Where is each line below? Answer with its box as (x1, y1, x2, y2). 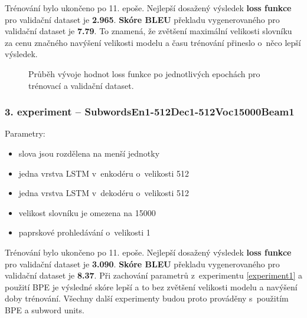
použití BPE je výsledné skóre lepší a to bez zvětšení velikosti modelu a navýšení (5, 280, 298, 293)
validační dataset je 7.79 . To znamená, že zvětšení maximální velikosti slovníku (5, 25, 292, 37)
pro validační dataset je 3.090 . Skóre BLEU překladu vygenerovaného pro (5, 257, 280, 270)
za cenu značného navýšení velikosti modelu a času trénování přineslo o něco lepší (5, 36, 301, 48)
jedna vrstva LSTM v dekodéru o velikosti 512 (18, 187, 190, 199)
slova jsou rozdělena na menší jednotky (18, 147, 160, 159)
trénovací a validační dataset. (28, 79, 134, 91)
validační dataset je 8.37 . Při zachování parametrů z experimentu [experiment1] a (5, 269, 302, 281)
